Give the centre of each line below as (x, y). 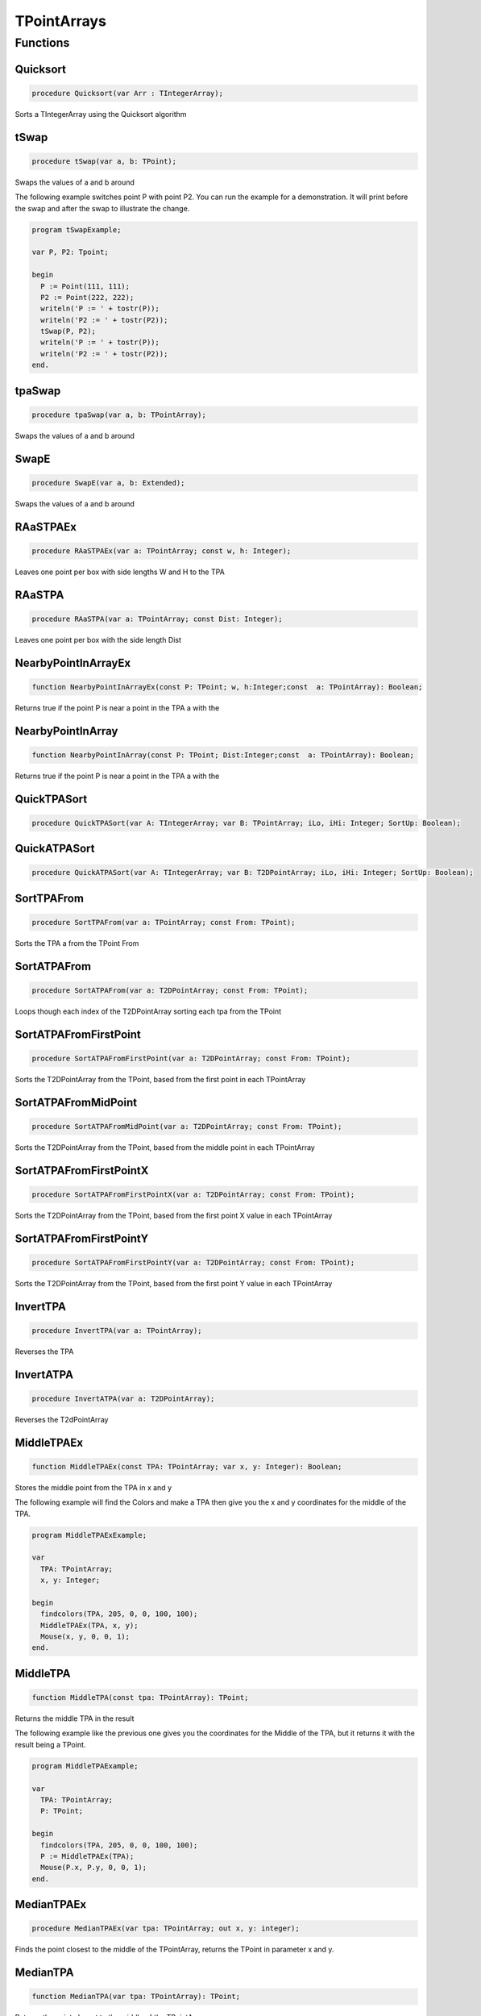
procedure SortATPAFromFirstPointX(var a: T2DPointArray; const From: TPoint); (193, 1194)
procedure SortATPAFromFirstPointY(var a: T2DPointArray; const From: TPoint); (193, 1262)
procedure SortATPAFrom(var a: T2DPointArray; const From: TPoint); (170, 990)
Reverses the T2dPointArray (62, 1419)
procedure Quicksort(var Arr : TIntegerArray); (127, 93)
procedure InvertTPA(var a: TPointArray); (117, 1330)
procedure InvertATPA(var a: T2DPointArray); (123, 1398)
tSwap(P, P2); (68, 331)
